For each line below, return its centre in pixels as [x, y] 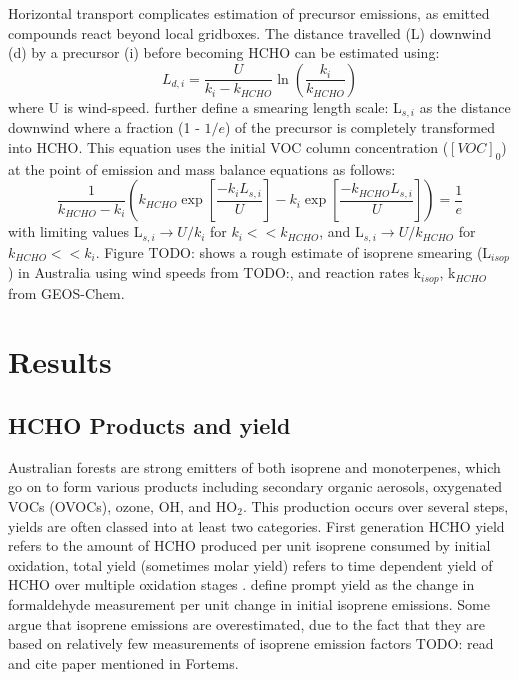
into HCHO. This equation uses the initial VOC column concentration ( [228, 146]
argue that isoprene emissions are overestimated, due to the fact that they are [246, 623]
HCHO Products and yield [149, 424]
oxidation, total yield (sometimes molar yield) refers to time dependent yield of [250, 564]
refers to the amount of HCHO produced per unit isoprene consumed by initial [249, 545]
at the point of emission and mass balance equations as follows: [202, 168]
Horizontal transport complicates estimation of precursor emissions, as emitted [249, 13]
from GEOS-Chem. [66, 292]
